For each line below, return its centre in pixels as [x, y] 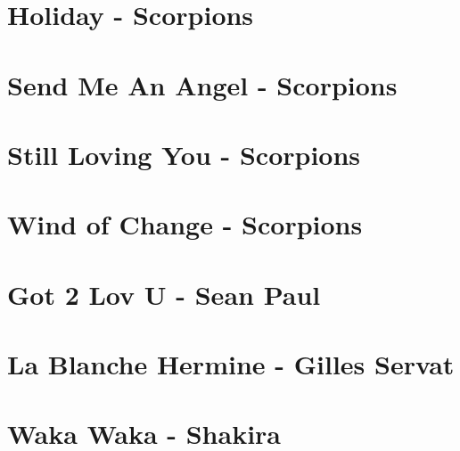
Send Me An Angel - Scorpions [202, 84]
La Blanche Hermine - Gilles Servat [231, 364]
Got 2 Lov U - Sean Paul [164, 294]
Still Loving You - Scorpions [184, 154]
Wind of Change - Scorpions [185, 224]
